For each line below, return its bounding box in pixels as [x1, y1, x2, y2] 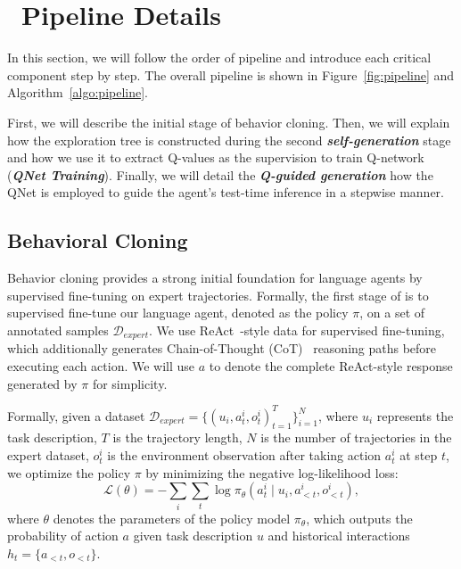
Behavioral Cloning [7, 227, 188, 254]
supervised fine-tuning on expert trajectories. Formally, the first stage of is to [7, 285, 429, 304]
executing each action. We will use [7, 356, 195, 375]
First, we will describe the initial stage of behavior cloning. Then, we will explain [7, 112, 450, 131]
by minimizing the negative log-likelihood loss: [145, 463, 399, 482]
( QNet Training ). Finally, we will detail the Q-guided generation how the [7, 165, 433, 184]
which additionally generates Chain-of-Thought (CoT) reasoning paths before [7, 339, 437, 358]
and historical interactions [268, 526, 410, 545]
